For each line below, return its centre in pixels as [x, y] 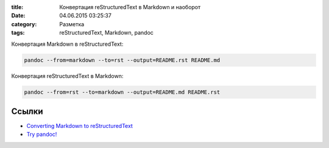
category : [24, 24]
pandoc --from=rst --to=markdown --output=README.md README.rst [122, 92]
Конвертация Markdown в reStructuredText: [67, 44]
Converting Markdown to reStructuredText [80, 126]
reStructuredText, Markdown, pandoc [106, 33]
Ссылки [27, 111]
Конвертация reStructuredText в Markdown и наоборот [130, 7]
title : [17, 7]
